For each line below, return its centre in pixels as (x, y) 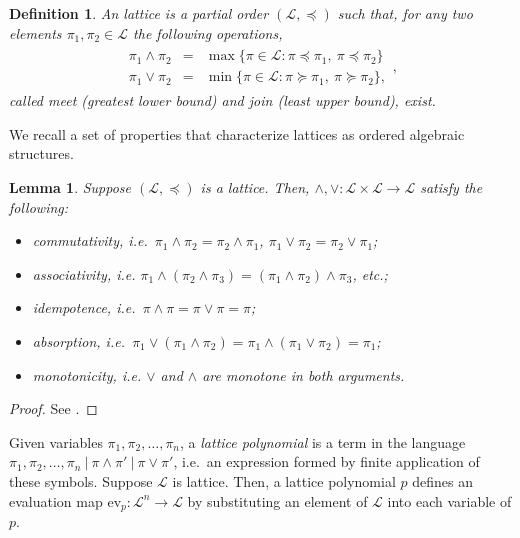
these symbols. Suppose (81, 481)
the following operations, (208, 32)
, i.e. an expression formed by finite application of (326, 461)
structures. (41, 153)
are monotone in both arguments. (303, 374)
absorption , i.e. (78, 341)
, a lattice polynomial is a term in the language (323, 441)
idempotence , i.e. (84, 307)
